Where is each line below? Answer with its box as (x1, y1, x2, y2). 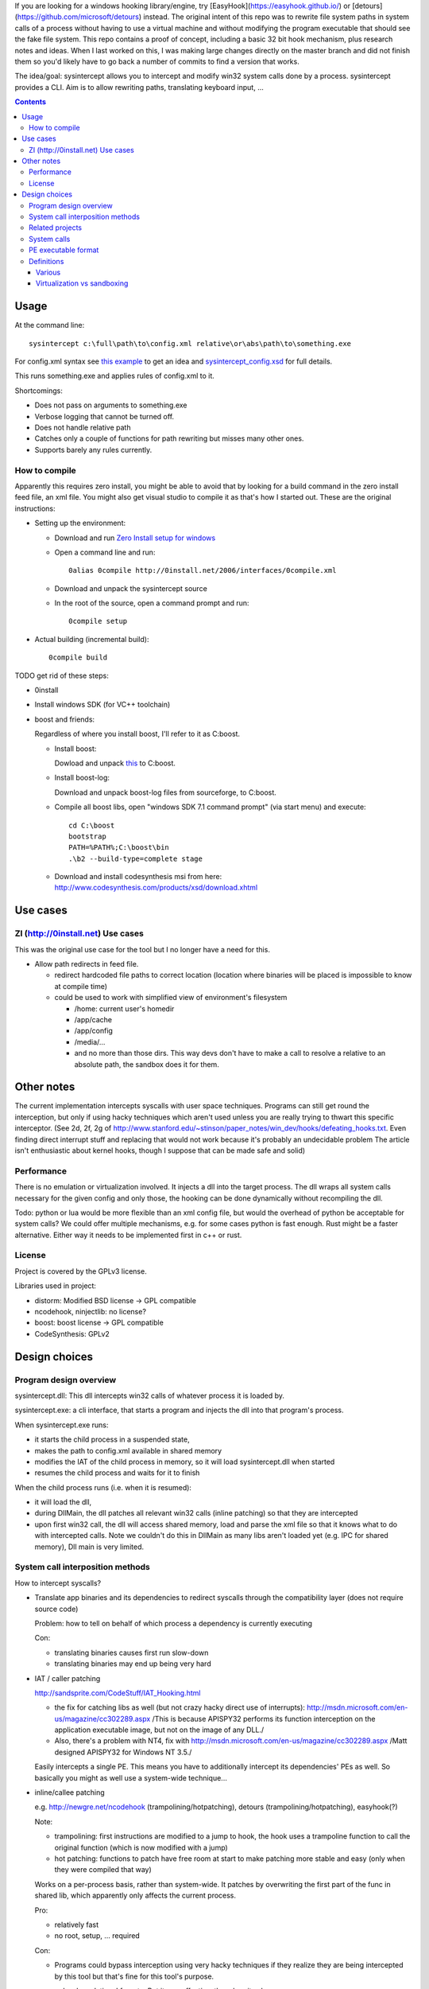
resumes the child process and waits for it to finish (34, 1468, 200, 1477)
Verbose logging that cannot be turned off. (34, 411, 175, 421)
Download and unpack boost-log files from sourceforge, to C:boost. (54, 788, 277, 797)
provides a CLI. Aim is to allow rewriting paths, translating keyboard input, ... (14, 82, 264, 91)
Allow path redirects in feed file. (34, 959, 139, 969)
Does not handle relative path (34, 422, 131, 433)
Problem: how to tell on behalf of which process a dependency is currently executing (34, 1618, 313, 1628)
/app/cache (74, 1014, 113, 1024)
